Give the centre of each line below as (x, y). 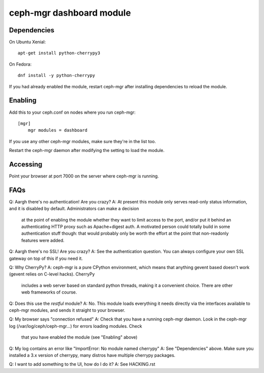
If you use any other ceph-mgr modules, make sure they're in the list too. (82, 141)
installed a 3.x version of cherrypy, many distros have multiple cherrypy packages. (92, 355)
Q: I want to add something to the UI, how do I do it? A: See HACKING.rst (82, 364)
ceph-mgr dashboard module (70, 13)
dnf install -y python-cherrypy (56, 75)
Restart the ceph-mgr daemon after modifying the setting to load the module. (87, 150)
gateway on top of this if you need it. (46, 258)
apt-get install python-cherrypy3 (59, 53)
